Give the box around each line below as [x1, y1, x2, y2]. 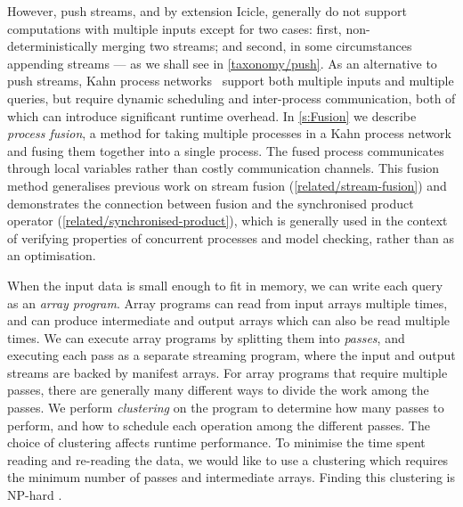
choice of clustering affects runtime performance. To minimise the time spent [7, 433, 426, 452]
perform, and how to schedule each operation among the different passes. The [7, 415, 430, 434]
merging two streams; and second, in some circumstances [102, 37, 412, 55]
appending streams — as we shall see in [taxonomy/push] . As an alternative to [7, 53, 437, 72]
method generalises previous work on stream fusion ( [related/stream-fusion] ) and [7, 176, 447, 194]
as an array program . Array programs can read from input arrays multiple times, [7, 293, 448, 312]
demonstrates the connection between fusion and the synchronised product [7, 193, 414, 212]
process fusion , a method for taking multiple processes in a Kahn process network [7, 124, 451, 143]
